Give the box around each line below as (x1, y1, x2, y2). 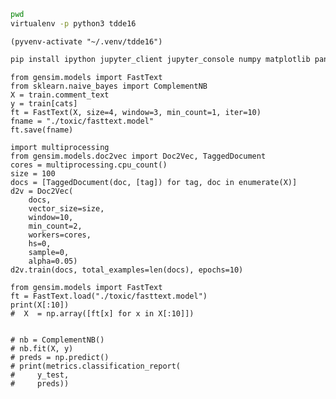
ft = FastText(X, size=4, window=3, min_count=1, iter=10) (10, 107, 262, 117)
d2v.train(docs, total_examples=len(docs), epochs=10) (10, 265, 244, 275)
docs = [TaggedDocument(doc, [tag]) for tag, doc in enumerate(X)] (10, 177, 298, 187)
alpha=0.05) (28, 256, 78, 266)
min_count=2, (28, 221, 83, 231)
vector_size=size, (28, 203, 105, 214)
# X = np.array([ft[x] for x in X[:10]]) (10, 308, 195, 319)
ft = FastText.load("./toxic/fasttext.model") (10, 291, 208, 301)
